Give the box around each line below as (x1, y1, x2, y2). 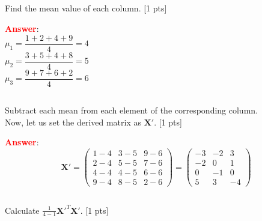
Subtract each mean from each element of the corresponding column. (5, 104, 258, 117)
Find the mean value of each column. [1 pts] (5, 2, 167, 14)
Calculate (5, 204, 40, 216)
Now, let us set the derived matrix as (5, 115, 141, 128)
